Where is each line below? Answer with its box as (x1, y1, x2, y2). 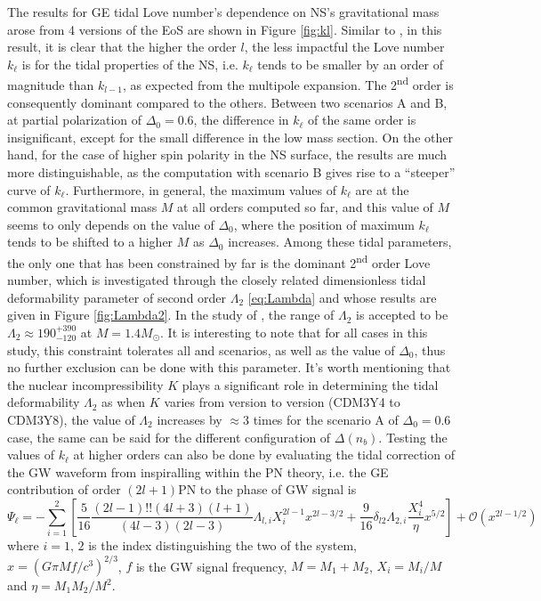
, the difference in (193, 110, 289, 129)
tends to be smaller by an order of (257, 54, 444, 73)
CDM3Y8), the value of (7, 410, 135, 428)
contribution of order (7, 480, 121, 499)
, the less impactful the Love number (244, 37, 445, 56)
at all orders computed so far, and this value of (177, 198, 433, 216)
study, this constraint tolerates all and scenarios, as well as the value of (7, 340, 395, 359)
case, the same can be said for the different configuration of (7, 427, 331, 446)
